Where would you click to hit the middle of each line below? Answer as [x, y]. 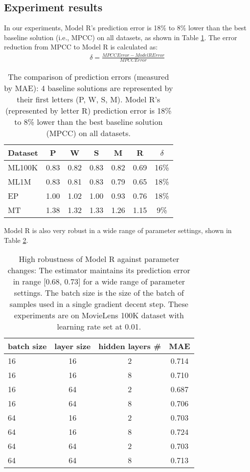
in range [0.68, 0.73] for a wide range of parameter [99, 281]
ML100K [23, 167]
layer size [73, 346]
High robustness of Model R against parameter [99, 259]
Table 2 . [16, 240]
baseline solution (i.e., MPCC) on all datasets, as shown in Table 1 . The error [121, 37]
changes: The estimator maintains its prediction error [99, 270]
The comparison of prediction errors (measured [89, 77]
